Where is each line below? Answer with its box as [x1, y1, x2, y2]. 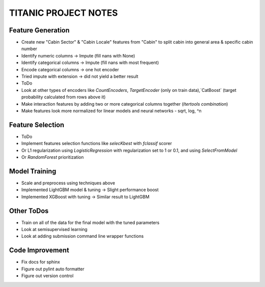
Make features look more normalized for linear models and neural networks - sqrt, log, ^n [21, 108, 202, 114]
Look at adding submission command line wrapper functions [21, 233, 144, 239]
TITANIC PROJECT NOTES [9, 7, 118, 18]
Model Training [9, 167, 56, 175]
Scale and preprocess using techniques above [21, 180, 115, 186]
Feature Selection [9, 120, 65, 129]
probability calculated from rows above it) [21, 94, 106, 100]
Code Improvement [9, 246, 70, 255]
